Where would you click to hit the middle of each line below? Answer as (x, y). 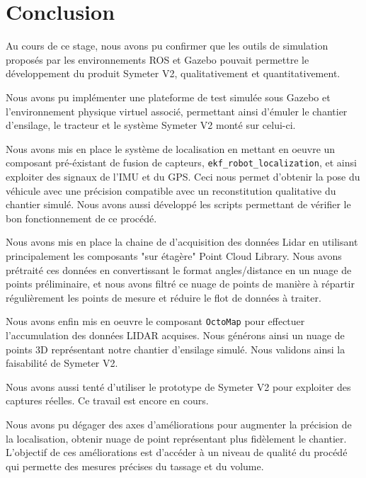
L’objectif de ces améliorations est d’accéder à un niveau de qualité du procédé (177, 452)
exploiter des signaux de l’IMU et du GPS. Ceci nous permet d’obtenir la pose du (183, 176)
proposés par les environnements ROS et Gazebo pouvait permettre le (158, 59)
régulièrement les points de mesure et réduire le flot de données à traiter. (164, 297)
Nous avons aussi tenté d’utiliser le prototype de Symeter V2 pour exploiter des (178, 386)
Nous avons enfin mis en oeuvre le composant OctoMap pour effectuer (155, 321)
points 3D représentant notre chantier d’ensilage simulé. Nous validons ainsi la (176, 349)
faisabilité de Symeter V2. (62, 363)
